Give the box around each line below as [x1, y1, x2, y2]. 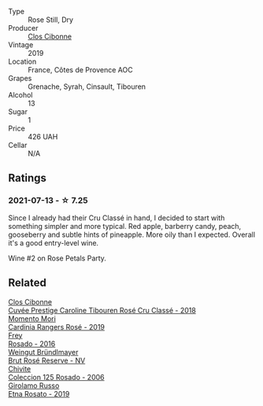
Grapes [8, 74, 32, 83]
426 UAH [28, 132, 58, 141]
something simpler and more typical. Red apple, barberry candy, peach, [8, 221, 242, 231]
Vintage [8, 40, 34, 50]
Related [8, 276, 47, 290]
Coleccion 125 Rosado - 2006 [8, 372, 105, 382]
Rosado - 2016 [8, 338, 56, 349]
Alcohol [8, 90, 33, 99]
